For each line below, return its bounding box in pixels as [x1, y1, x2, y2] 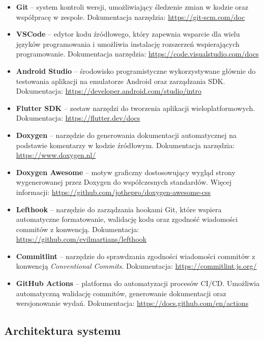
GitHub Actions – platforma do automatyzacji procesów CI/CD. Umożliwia [16, 278, 260, 289]
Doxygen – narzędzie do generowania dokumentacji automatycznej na [16, 129, 237, 140]
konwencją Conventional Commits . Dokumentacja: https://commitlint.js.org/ [16, 261, 257, 271]
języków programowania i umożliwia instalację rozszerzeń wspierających [16, 38, 240, 49]
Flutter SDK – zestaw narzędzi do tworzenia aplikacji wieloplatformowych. [16, 102, 255, 113]
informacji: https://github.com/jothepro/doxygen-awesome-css [16, 186, 211, 197]
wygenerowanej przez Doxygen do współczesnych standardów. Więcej [16, 177, 232, 187]
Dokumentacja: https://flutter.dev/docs [16, 112, 140, 123]
